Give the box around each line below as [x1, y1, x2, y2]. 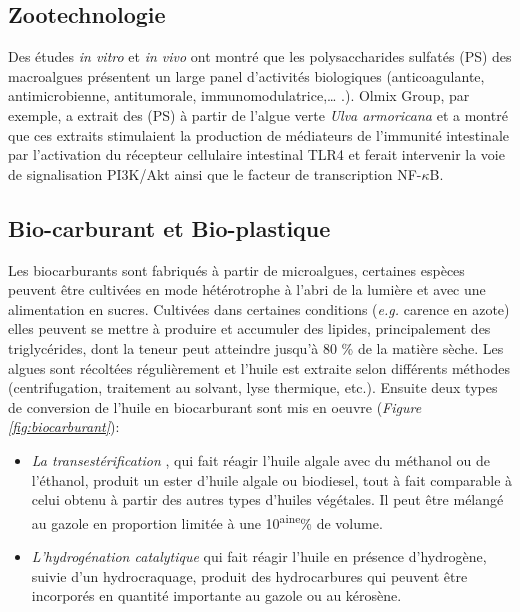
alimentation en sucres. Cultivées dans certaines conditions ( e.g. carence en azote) [8, 298, 510, 319]
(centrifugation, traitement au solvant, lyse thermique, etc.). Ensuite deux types [8, 377, 498, 398]
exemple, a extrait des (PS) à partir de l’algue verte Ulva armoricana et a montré [8, 104, 508, 125]
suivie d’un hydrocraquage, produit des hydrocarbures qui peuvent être [31, 565, 468, 586]
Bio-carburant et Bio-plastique [8, 212, 331, 243]
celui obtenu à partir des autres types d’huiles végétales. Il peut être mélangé [31, 489, 504, 510]
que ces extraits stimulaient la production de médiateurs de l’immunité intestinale [8, 124, 509, 145]
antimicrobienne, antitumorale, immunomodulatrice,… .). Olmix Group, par [8, 85, 470, 106]
